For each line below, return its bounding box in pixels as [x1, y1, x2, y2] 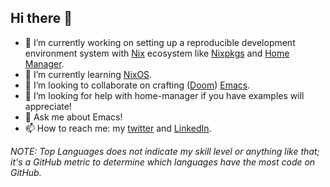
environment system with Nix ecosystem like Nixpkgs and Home [24, 47, 290, 59]
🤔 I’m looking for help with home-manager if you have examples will [24, 89, 305, 101]
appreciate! [24, 100, 72, 112]
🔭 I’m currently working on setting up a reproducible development [24, 36, 296, 48]
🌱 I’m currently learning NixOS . [24, 68, 153, 80]
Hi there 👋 [10, 10, 73, 27]
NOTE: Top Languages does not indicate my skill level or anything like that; [10, 145, 320, 157]
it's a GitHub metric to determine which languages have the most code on [10, 156, 316, 168]
